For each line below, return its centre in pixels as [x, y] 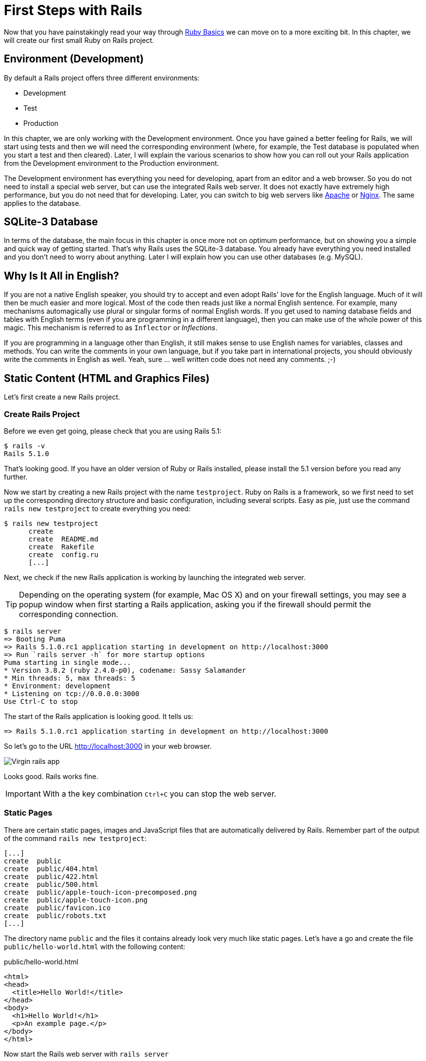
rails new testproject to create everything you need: [97, 508]
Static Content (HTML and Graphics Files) [107, 378]
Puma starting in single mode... [68, 662]
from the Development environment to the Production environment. [111, 163]
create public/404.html [51, 869]
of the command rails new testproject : [75, 838]
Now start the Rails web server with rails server [86, 1054]
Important [23, 793]
